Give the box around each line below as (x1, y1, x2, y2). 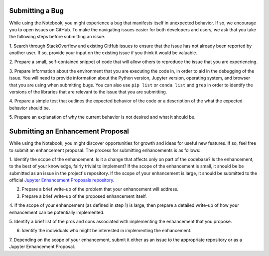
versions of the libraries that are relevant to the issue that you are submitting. (9, 89, 167, 95)
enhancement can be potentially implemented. (9, 209, 105, 215)
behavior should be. (9, 105, 50, 111)
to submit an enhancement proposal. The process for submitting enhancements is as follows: (9, 147, 201, 153)
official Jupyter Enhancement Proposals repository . (9, 177, 115, 183)
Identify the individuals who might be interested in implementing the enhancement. (21, 228, 192, 234)
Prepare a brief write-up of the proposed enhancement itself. (21, 193, 147, 199)
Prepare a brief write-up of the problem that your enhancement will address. (21, 186, 179, 192)
